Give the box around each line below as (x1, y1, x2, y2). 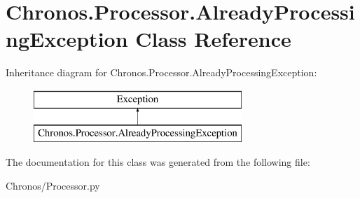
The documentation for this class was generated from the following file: (6, 155, 310, 169)
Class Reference (135, 24, 291, 53)
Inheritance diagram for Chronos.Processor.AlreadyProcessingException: (6, 65, 317, 80)
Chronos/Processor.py (6, 178, 100, 192)
